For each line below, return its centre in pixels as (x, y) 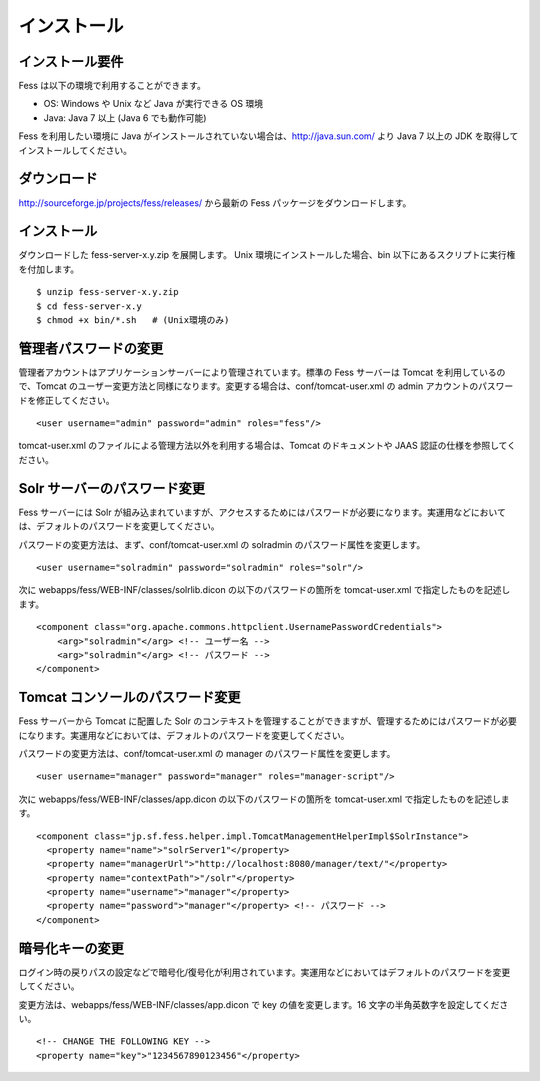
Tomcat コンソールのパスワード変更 (129, 697)
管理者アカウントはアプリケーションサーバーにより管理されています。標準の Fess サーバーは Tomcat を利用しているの (262, 372)
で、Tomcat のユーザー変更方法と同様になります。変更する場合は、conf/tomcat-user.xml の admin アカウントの (248, 386)
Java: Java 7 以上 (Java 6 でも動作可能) (125, 117)
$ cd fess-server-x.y (89, 306)
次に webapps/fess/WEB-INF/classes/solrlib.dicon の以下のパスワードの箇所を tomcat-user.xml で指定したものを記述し (264, 590)
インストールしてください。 (75, 150)
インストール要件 (71, 61)
